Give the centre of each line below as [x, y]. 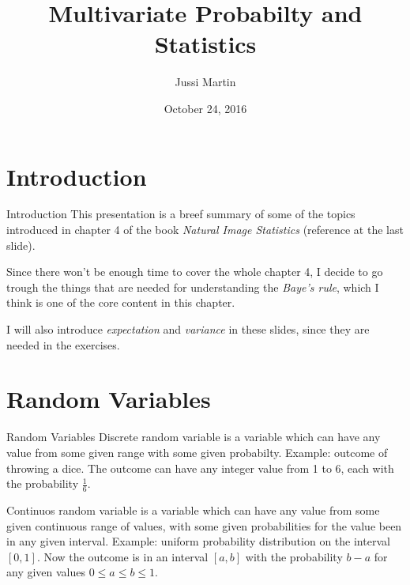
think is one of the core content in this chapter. [121, 302]
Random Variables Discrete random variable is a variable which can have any [194, 437]
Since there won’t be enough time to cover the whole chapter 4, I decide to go [195, 272]
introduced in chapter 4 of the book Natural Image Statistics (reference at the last [205, 230]
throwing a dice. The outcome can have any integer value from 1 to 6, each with [200, 468]
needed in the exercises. [63, 344]
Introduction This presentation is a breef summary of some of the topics [181, 214]
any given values [46, 572]
